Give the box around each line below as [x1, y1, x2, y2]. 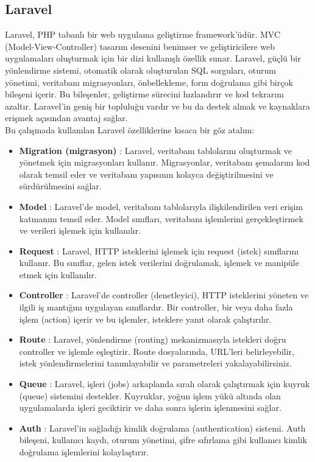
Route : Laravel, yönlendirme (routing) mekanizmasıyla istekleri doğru [19, 333, 286, 346]
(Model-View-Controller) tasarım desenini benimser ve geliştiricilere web [5, 40, 275, 52]
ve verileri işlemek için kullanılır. [19, 224, 141, 237]
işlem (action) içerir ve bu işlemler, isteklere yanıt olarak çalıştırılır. [19, 312, 272, 325]
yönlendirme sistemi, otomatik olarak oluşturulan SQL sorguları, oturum [5, 63, 276, 76]
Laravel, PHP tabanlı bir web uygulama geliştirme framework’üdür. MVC [5, 28, 281, 41]
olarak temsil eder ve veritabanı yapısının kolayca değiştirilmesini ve [19, 167, 274, 180]
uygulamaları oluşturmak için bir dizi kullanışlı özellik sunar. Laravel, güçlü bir [5, 52, 301, 65]
